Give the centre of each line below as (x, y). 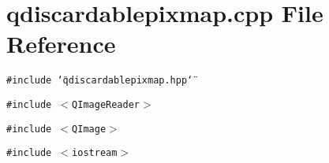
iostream (95, 153)
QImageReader (106, 104)
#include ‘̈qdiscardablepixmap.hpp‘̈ (100, 81)
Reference (61, 44)
